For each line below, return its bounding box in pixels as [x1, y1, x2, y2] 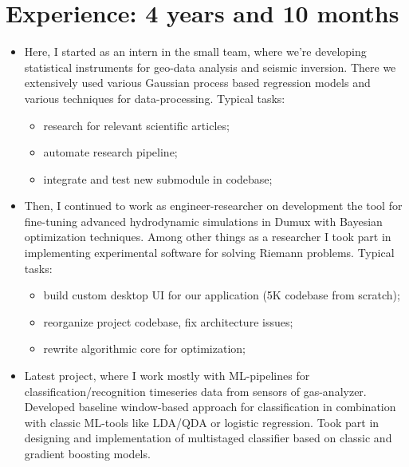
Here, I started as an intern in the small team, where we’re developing [24, 43, 367, 60]
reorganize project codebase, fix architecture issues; [43, 313, 293, 330]
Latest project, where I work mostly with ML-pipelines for [24, 367, 310, 384]
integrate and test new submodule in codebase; [43, 170, 273, 187]
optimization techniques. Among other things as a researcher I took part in [24, 228, 391, 245]
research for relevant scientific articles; [43, 117, 230, 133]
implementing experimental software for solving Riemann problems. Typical [24, 244, 395, 261]
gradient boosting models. [24, 445, 151, 461]
